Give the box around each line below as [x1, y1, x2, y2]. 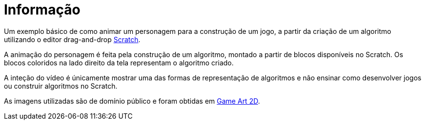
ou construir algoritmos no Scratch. [4, 81, 118, 90]
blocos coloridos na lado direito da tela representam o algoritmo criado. [4, 58, 234, 67]
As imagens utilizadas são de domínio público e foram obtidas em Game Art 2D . [4, 96, 260, 105]
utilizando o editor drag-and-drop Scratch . [4, 35, 141, 44]
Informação [4, 1, 81, 18]
